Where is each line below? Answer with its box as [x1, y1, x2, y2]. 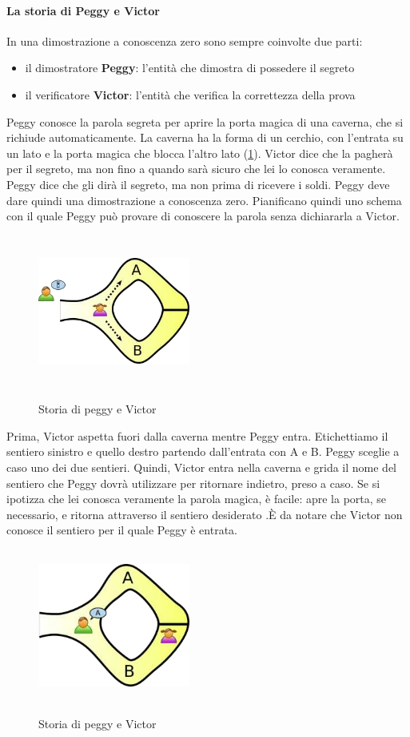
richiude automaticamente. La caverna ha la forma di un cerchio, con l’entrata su [6, 129, 404, 146]
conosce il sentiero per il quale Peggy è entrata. [6, 522, 237, 538]
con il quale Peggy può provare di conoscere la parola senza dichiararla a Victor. [6, 207, 400, 224]
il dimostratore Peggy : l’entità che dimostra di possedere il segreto [25, 59, 355, 76]
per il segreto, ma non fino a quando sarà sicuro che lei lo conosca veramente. [6, 160, 386, 177]
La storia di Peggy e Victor [6, 2, 160, 18]
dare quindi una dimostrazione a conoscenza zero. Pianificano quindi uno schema [6, 191, 402, 208]
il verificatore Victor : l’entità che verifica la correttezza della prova [25, 86, 356, 103]
